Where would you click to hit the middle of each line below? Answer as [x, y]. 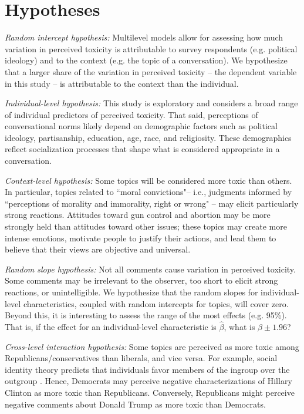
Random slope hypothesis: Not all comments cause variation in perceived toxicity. [150, 269]
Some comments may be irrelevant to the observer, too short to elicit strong [141, 280]
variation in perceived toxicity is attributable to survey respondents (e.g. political [151, 48]
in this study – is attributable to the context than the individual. [122, 83]
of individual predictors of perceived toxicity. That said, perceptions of [131, 114]
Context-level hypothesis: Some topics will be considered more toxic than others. [148, 180]
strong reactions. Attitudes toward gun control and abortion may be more [138, 215]
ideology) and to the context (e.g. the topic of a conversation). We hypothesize [146, 60]
